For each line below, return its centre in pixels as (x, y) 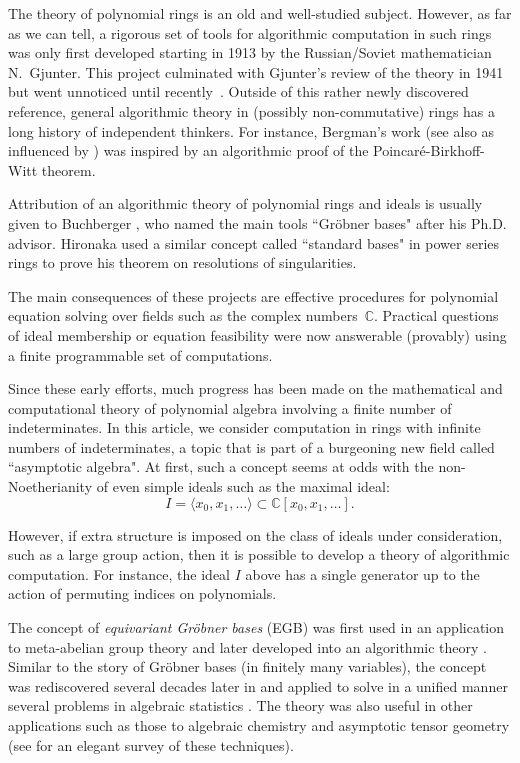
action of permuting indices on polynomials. (142, 593)
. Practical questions (436, 315)
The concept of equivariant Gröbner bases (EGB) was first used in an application (256, 627)
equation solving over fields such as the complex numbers (183, 315)
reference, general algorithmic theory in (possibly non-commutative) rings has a (252, 110)
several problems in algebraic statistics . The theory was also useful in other (240, 705)
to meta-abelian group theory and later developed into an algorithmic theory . (247, 646)
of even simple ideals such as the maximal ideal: (243, 486)
